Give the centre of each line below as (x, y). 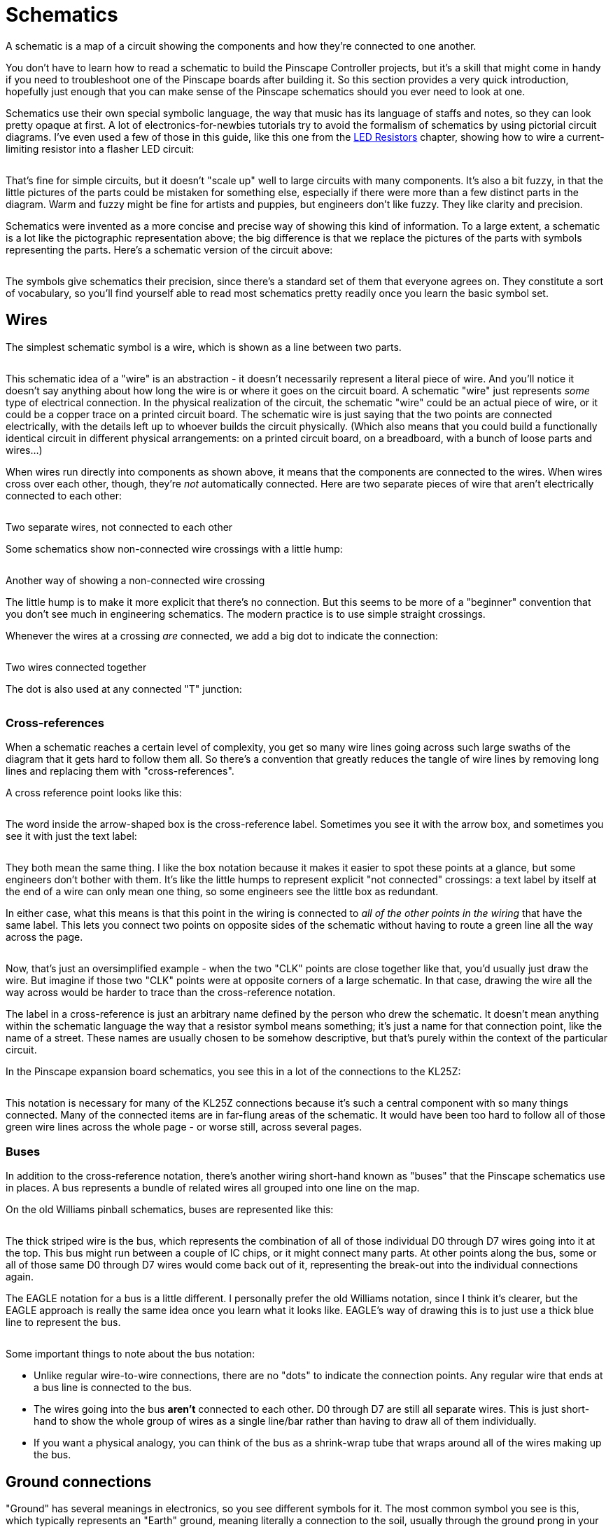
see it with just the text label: (71, 836)
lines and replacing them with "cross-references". (120, 771)
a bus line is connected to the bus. (113, 1388)
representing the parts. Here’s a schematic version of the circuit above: (169, 249)
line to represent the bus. (63, 1322)
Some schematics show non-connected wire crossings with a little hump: (174, 548)
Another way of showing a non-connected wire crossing (135, 580)
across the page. (44, 937)
